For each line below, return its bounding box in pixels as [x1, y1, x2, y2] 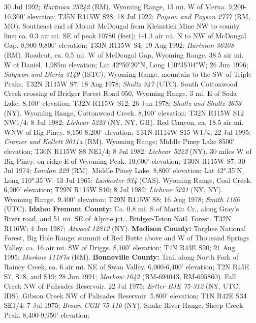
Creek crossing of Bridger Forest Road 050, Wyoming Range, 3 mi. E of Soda [4, 88, 237, 98]
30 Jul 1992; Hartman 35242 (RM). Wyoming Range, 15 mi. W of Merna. [4, 1, 226, 11]
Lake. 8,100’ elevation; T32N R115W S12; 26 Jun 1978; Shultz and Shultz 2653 [4, 97, 242, 108]
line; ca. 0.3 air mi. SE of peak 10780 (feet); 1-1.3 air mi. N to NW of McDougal [4, 30, 247, 40]
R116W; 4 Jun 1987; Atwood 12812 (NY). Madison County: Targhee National [4, 223, 246, 233]
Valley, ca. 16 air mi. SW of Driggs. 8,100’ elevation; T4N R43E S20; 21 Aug [4, 242, 235, 252]
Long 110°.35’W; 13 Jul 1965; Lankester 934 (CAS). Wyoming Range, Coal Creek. [4, 175, 252, 185]
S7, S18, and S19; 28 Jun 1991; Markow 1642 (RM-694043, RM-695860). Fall [4, 271, 236, 281]
